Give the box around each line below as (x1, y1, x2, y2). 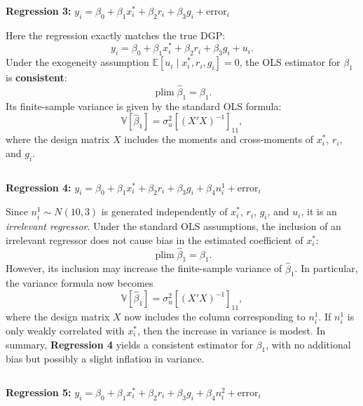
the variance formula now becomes (6, 276, 153, 290)
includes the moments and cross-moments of (124, 132, 314, 147)
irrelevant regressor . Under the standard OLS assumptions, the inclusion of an (6, 219, 341, 234)
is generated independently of (101, 204, 228, 219)
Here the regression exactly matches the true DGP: (6, 27, 226, 42)
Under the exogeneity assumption (6, 55, 149, 69)
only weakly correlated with (6, 323, 125, 338)
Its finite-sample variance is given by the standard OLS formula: (6, 98, 282, 113)
